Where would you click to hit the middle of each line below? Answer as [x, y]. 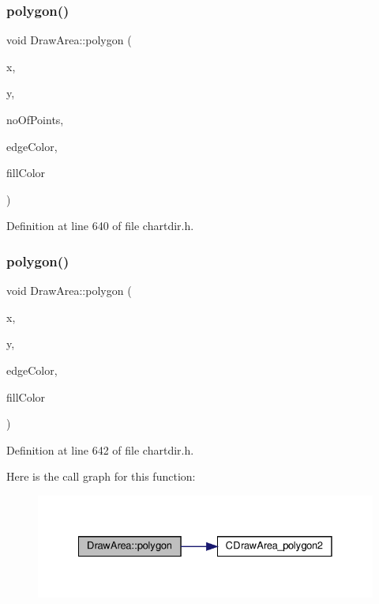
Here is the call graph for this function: [101, 476]
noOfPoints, [35, 119]
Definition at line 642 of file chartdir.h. [100, 449]
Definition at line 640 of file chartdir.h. [100, 226]
